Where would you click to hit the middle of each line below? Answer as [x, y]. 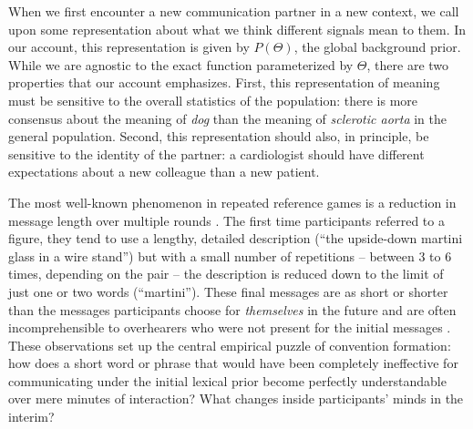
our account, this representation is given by [129, 47]
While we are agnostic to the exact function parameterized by [181, 64]
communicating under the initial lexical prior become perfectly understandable [227, 380]
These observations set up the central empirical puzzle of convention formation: [230, 345]
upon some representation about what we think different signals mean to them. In [237, 29]
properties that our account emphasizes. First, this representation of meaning [224, 82]
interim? [31, 417]
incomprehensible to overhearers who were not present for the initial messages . [230, 327]
